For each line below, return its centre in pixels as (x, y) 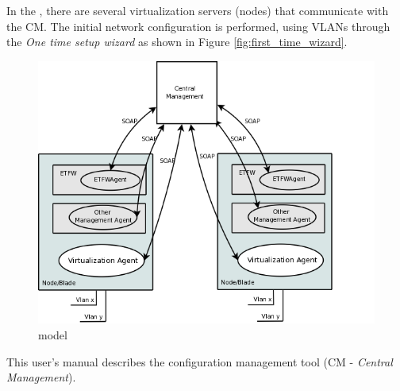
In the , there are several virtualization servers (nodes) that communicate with (198, 10)
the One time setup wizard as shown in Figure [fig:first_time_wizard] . (177, 42)
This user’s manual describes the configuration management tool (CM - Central (200, 361)
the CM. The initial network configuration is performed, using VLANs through (198, 26)
